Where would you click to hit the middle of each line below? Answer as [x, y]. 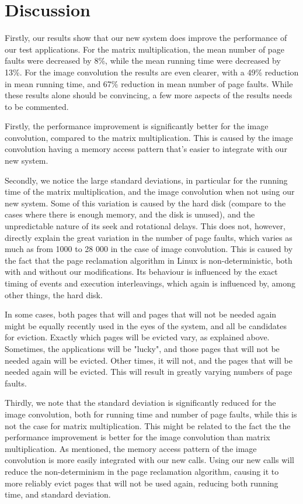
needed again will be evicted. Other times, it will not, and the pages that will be [149, 360]
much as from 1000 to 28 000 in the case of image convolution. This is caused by [149, 249]
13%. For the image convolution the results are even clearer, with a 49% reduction [152, 72]
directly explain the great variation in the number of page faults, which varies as [149, 237]
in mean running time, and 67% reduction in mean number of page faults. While [149, 83]
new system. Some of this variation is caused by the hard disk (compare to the [145, 203]
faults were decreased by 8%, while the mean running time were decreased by [143, 61]
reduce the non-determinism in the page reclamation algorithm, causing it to [142, 471]
